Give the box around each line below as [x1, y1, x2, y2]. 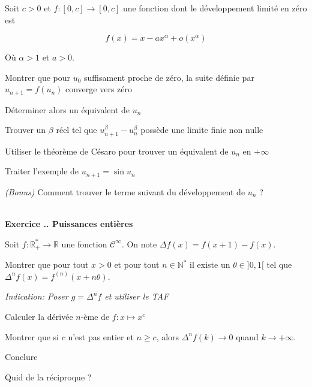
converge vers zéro [65, 83, 132, 95]
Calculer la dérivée [5, 310, 73, 322]
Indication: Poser [5, 290, 68, 303]
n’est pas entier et [68, 330, 134, 343]
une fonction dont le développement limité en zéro [122, 2, 307, 14]
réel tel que [56, 123, 97, 136]
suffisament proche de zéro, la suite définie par [84, 71, 254, 83]
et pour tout [114, 258, 160, 271]
